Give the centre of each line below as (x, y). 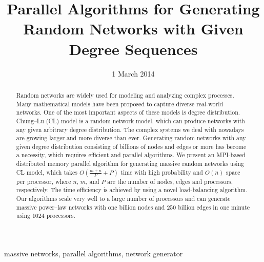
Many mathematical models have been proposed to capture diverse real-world (120, 104)
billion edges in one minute (214, 207)
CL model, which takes (47, 172)
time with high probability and (162, 172)
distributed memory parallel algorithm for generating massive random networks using (130, 164)
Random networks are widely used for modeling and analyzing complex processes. (125, 95)
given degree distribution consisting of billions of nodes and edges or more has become (131, 146)
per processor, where (44, 181)
